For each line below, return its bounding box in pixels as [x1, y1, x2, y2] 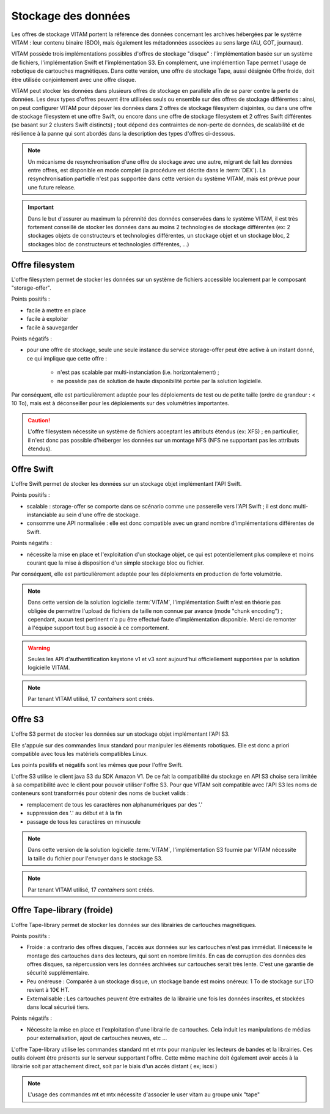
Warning [28, 644, 50, 651]
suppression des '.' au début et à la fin [26, 810, 122, 817]
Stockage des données [11, 9, 131, 23]
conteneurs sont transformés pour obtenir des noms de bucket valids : [11, 790, 189, 797]
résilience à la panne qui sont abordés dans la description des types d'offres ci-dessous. [11, 130, 235, 137]
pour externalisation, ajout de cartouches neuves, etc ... [26, 1035, 167, 1042]
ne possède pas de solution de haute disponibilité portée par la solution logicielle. [57, 377, 263, 384]
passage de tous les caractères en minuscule [26, 818, 141, 825]
